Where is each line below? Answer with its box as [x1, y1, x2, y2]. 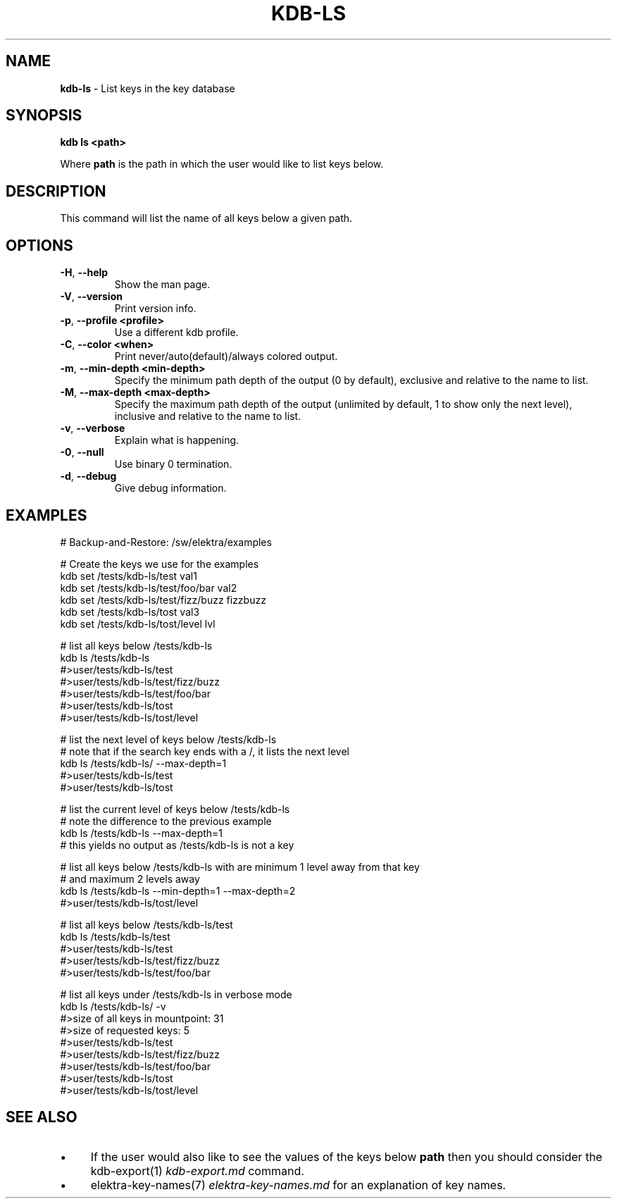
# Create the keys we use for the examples [60, 557, 259, 570]
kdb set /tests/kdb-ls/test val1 [60, 569, 197, 582]
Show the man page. [114, 278, 211, 291]
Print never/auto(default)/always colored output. [114, 350, 338, 363]
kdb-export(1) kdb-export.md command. [90, 1163, 304, 1178]
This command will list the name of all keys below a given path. [60, 212, 353, 225]
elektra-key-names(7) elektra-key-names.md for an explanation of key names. [90, 1177, 506, 1192]
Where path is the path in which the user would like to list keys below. [60, 158, 384, 170]
